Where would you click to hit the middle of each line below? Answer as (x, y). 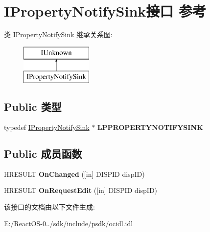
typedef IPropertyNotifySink (47, 127)
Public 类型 (33, 107)
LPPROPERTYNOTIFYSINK (150, 127)
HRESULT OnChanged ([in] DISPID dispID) (74, 174)
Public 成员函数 (43, 154)
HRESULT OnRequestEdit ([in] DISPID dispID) (81, 190)
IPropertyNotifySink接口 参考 (105, 11)
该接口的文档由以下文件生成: (49, 207)
